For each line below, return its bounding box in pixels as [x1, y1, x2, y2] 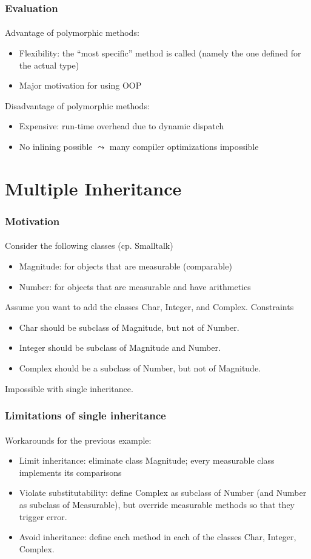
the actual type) [19, 58, 79, 71]
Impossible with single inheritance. [5, 382, 133, 395]
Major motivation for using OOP [19, 79, 142, 92]
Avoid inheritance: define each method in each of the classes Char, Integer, [19, 530, 296, 543]
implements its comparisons [19, 466, 122, 478]
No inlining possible [19, 140, 93, 152]
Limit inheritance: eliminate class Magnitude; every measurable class [19, 454, 275, 467]
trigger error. [19, 510, 67, 523]
